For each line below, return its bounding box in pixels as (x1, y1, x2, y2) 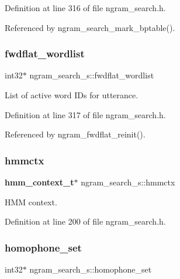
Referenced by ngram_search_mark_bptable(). (5, 21, 175, 33)
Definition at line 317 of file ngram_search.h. (5, 108, 166, 120)
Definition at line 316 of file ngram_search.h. (5, 2, 166, 13)
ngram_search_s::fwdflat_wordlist (29, 69, 154, 81)
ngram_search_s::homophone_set (29, 263, 152, 275)
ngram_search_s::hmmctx (81, 176, 175, 188)
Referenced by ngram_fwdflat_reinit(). (5, 128, 146, 140)
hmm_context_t (5, 176, 74, 188)
